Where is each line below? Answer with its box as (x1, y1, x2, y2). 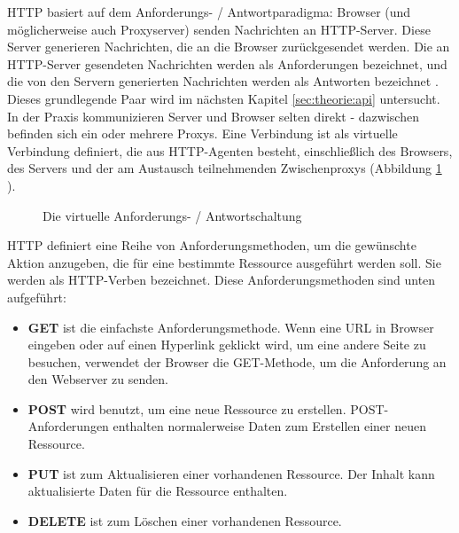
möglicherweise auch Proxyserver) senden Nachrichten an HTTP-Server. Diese (7, 20, 431, 38)
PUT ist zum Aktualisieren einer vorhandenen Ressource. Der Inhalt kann (27, 464, 435, 482)
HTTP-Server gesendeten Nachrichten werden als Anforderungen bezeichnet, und (7, 54, 447, 73)
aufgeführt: (7, 287, 66, 306)
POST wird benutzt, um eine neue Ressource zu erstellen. (27, 399, 346, 418)
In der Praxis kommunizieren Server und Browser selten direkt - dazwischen (7, 106, 419, 125)
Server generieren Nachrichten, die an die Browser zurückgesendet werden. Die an (7, 37, 450, 56)
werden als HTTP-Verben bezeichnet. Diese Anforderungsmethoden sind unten (7, 270, 436, 289)
